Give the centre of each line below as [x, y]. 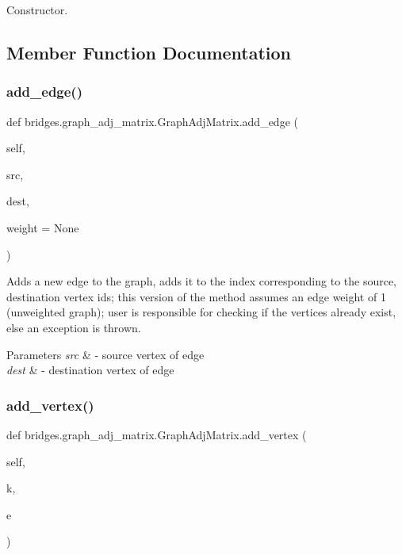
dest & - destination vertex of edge [90, 370]
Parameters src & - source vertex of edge [105, 354]
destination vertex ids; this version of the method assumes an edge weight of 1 [196, 296]
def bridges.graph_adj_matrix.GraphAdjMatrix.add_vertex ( [157, 434]
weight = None [43, 227]
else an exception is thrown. [74, 327]
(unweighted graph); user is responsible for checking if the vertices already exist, [201, 312]
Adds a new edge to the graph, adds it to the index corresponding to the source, [202, 281]
